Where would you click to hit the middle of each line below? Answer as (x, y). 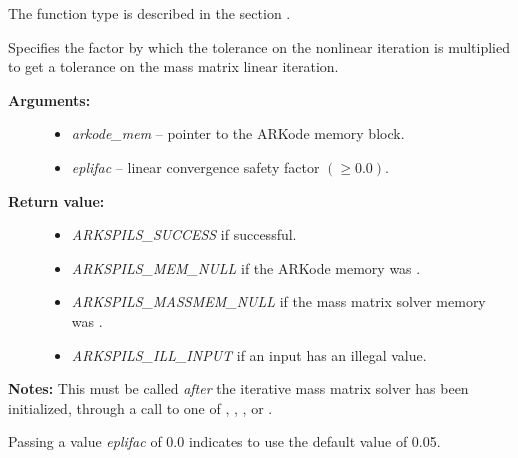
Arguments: (49, 99)
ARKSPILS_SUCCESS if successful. (184, 234)
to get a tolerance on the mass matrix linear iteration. (173, 66)
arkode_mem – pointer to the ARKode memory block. (238, 133)
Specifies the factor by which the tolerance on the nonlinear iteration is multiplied (259, 46)
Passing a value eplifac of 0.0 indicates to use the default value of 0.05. (224, 441)
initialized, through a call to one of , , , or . (140, 407)
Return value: (56, 200)
